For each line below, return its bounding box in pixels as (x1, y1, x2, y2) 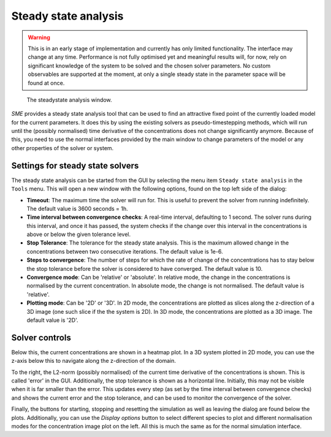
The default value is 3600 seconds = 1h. (26, 205, 128, 212)
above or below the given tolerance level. (26, 230, 131, 238)
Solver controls (11, 332, 72, 343)
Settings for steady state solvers (11, 160, 139, 171)
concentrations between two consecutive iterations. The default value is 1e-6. (26, 248, 223, 255)
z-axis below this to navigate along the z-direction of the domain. (11, 357, 177, 365)
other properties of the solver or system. (11, 144, 114, 151)
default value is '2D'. (26, 316, 79, 324)
